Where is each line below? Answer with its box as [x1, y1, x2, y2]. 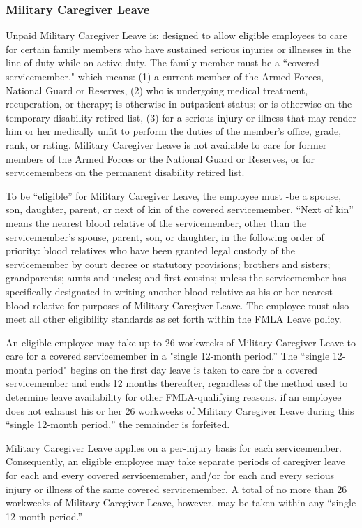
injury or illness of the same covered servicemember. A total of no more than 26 [6, 481, 347, 496]
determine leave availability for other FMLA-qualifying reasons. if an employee [6, 390, 342, 404]
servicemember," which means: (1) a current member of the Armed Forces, [6, 69, 324, 83]
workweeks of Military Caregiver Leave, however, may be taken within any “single [6, 495, 356, 510]
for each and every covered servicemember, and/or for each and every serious [6, 468, 335, 483]
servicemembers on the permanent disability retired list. [6, 165, 245, 179]
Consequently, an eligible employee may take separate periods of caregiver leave [6, 454, 345, 469]
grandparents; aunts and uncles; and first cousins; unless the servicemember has [6, 270, 347, 285]
